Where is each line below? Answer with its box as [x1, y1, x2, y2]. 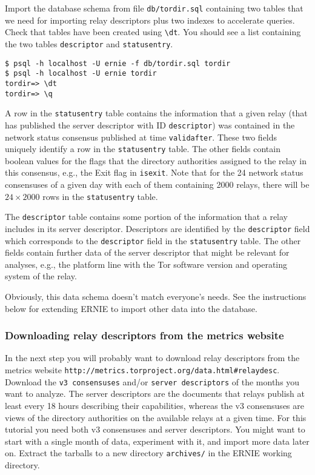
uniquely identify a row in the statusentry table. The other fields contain [5, 142, 280, 155]
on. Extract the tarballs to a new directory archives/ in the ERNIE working [5, 447, 292, 459]
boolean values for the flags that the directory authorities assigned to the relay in [5, 154, 307, 167]
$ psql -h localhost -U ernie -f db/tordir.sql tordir [5, 59, 231, 68]
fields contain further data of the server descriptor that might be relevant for [5, 246, 290, 259]
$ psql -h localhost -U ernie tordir [5, 69, 157, 78]
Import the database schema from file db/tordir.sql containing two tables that [5, 2, 303, 14]
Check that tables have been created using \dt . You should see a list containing [5, 25, 301, 38]
